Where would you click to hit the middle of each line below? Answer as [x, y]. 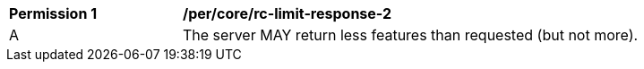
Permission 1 [53, 13]
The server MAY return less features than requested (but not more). [411, 35]
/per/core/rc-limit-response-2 [288, 13]
